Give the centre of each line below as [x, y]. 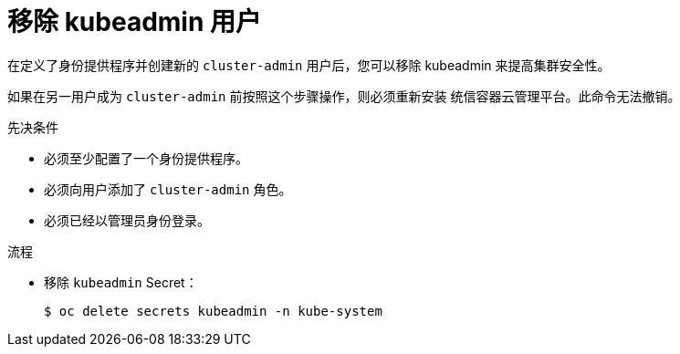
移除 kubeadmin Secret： [121, 282]
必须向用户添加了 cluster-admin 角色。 [168, 189]
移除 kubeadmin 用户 [135, 22]
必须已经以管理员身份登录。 [127, 220]
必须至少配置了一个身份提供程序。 [146, 158]
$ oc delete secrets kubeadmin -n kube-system [213, 311]
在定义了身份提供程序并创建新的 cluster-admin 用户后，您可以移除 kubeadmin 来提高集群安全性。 [309, 65]
